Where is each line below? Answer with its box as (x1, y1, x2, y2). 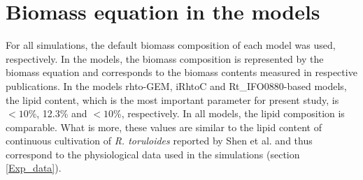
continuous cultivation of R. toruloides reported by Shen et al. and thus (6, 133, 313, 148)
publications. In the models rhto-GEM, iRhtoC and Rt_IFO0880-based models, (6, 78, 347, 93)
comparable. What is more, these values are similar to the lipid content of (6, 119, 322, 134)
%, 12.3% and (28, 106, 87, 121)
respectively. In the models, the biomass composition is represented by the (6, 51, 324, 66)
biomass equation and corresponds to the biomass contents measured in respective (6, 65, 357, 80)
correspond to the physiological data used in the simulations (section (6, 147, 300, 161)
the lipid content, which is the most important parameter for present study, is (6, 92, 339, 107)
